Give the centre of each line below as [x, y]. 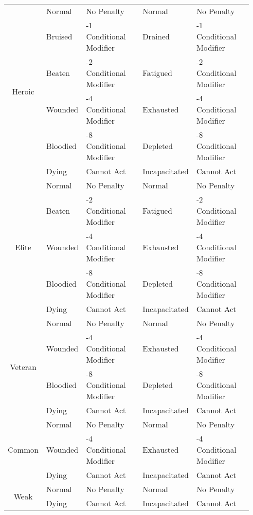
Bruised [59, 36]
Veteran [23, 367]
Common [23, 450]
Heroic [23, 91]
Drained [156, 36]
